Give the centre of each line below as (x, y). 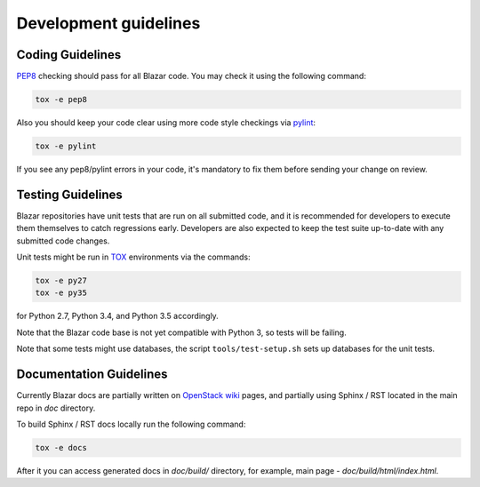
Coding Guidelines (69, 55)
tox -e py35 (61, 293)
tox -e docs (61, 447)
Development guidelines (108, 23)
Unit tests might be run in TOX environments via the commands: (133, 257)
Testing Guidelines (70, 194)
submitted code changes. (63, 241)
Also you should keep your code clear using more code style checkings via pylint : (166, 123)
